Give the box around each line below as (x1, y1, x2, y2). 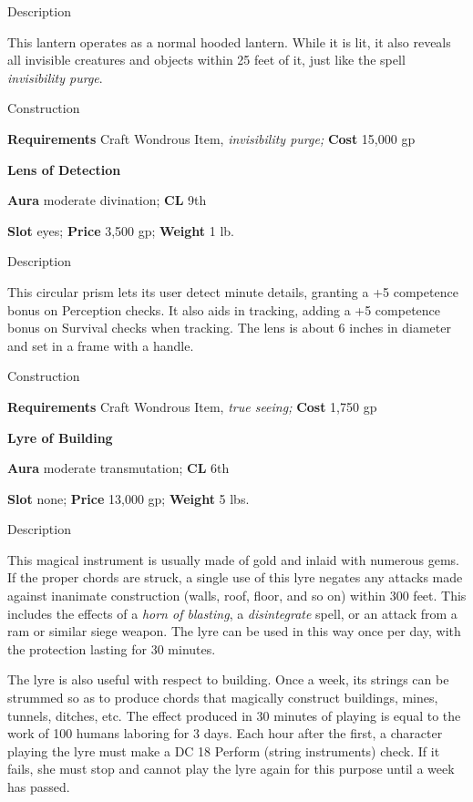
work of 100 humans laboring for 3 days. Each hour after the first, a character (7, 724, 443, 743)
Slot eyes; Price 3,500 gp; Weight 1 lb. (7, 221, 234, 240)
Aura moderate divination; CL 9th (7, 190, 207, 210)
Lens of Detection (7, 159, 121, 179)
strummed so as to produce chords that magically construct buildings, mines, (7, 688, 438, 707)
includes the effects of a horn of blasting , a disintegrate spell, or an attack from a (7, 603, 458, 622)
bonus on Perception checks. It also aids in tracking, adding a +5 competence (7, 300, 441, 319)
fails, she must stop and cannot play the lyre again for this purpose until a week (7, 759, 455, 778)
